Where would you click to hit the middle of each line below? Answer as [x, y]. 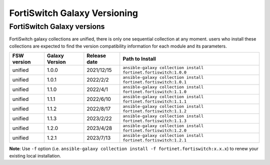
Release [96, 56]
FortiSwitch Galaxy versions [57, 26]
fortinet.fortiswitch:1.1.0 [155, 92]
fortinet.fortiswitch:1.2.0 [155, 131]
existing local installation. [35, 155]
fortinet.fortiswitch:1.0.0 [155, 72]
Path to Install [139, 59]
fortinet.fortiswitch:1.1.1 [155, 102]
